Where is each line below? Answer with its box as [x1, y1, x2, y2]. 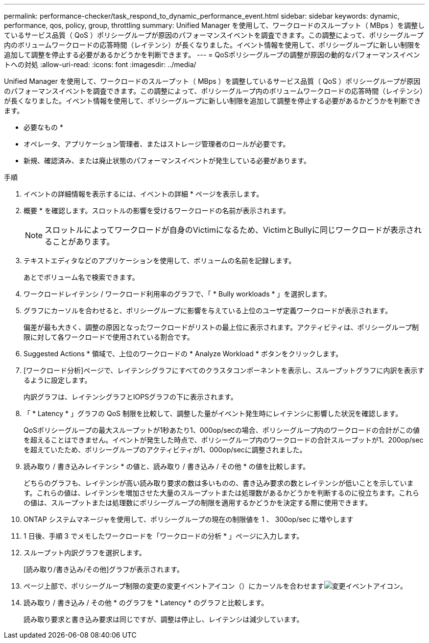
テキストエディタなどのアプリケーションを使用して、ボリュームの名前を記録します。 [24, 256, 296, 265]
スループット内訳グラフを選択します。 [24, 548, 146, 557]
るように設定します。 [24, 376, 92, 384]
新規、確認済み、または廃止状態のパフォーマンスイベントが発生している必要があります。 [24, 156, 310, 165]
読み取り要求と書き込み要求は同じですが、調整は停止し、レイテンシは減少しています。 [24, 615, 304, 623]
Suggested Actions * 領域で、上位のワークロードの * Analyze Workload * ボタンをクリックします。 [24, 349, 343, 358]
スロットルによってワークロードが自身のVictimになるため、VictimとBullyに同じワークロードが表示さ [45, 225, 414, 235]
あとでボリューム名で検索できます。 [24, 273, 139, 281]
